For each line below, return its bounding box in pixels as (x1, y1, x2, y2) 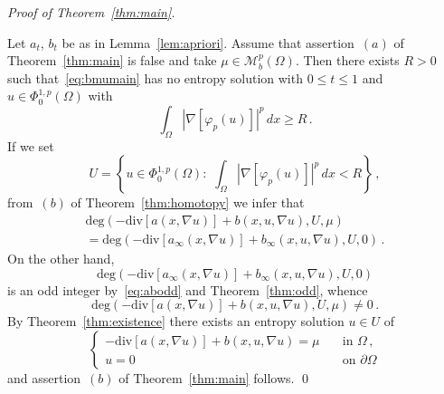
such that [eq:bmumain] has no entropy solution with (7, 68, 303, 87)
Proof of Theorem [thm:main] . (7, 3, 175, 21)
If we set (7, 136, 54, 155)
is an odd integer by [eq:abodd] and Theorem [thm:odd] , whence (7, 280, 368, 299)
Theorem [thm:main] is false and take (7, 51, 217, 70)
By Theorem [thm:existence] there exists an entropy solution (7, 312, 345, 331)
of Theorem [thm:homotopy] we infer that (71, 193, 305, 212)
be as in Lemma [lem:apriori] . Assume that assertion (61, 33, 354, 52)
